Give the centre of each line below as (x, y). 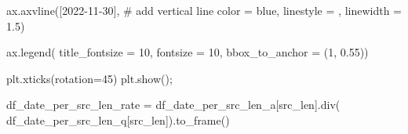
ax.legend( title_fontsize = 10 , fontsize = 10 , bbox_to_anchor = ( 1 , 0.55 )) (188, 52)
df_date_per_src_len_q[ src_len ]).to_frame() (118, 120)
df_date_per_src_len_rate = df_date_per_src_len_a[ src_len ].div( (173, 105)
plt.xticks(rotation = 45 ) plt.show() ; (89, 78)
